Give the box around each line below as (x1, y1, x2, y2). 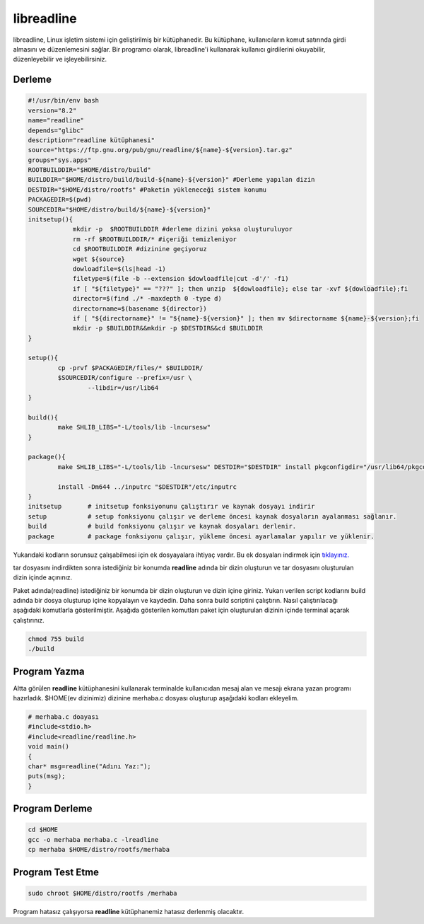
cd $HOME (28, 826, 59, 834)
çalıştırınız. (13, 616, 45, 624)
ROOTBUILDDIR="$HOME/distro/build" (28, 166, 151, 174)
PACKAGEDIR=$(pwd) (28, 195, 92, 204)
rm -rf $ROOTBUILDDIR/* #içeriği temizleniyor (72, 235, 237, 243)
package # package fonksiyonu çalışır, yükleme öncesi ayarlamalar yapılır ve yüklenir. (28, 532, 375, 541)
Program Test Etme (13, 866, 99, 878)
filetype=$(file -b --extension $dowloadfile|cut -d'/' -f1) (72, 275, 289, 283)
